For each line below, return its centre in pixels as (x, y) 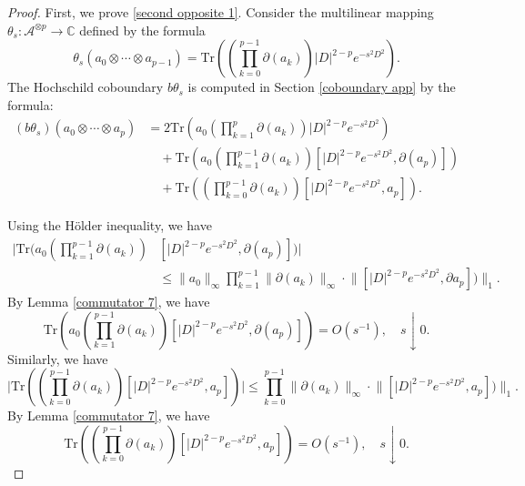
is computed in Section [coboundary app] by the (322, 87)
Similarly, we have (58, 358)
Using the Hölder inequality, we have (110, 225)
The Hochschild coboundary (86, 87)
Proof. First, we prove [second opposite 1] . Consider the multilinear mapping (221, 12)
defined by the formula (142, 30)
